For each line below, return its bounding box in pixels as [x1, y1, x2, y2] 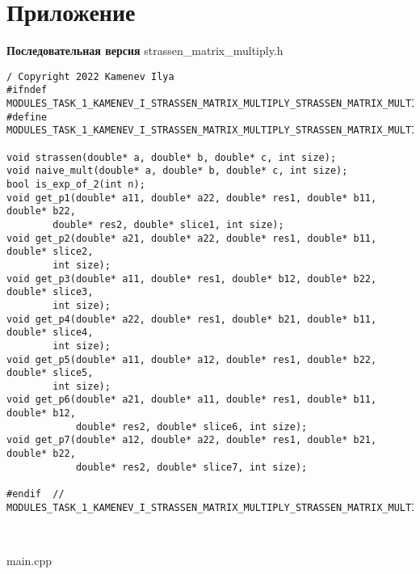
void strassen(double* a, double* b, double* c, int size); [6, 151, 337, 163]
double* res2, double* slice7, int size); [75, 461, 308, 473]
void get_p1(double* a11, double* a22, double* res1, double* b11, [6, 192, 377, 204]
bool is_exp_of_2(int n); [6, 178, 145, 190]
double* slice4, [6, 327, 94, 339]
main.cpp [6, 551, 52, 568]
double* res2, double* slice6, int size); [75, 420, 308, 433]
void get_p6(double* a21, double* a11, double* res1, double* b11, [6, 394, 377, 406]
